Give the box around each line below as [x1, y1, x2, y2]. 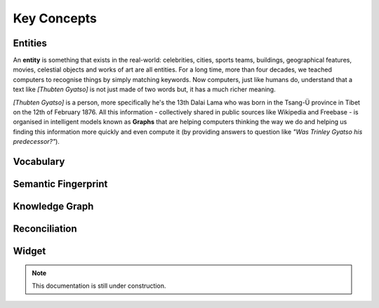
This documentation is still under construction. [32, 281, 166, 290]
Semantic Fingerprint [13, 178, 108, 190]
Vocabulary [13, 156, 65, 168]
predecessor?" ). [13, 138, 60, 146]
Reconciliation [13, 223, 77, 235]
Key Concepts [13, 11, 98, 26]
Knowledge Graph [13, 201, 94, 213]
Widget [13, 246, 46, 257]
